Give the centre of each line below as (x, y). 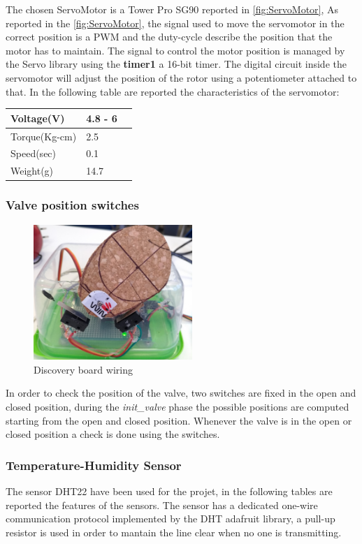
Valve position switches (72, 205)
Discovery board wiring (83, 369)
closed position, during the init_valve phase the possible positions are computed (178, 407)
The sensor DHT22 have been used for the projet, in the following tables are (169, 491)
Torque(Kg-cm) (44, 136)
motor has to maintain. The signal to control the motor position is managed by (175, 50)
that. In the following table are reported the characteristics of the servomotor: (173, 91)
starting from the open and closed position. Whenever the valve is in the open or (179, 420)
